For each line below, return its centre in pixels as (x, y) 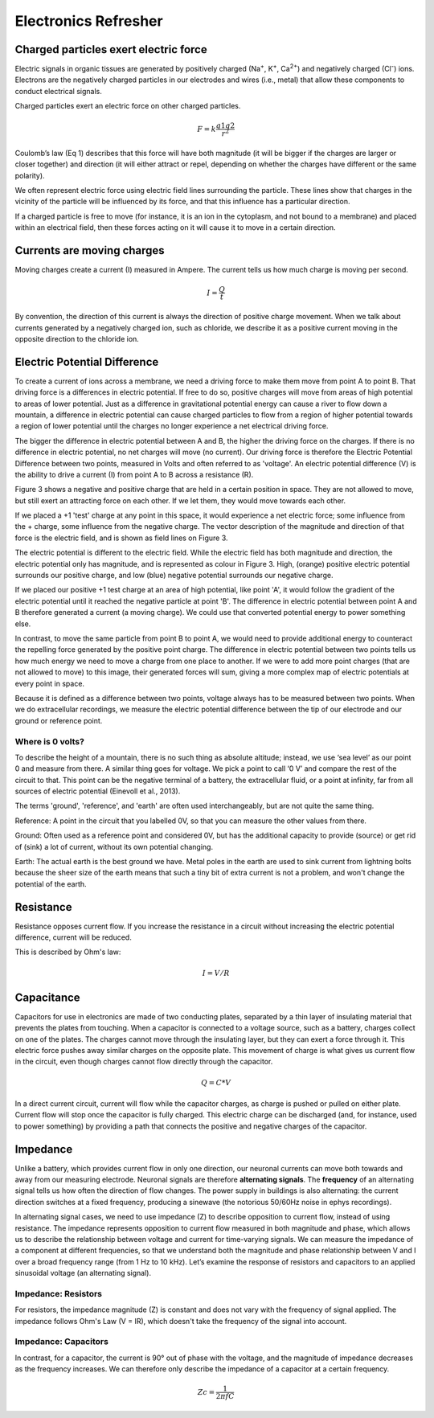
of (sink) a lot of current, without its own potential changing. (114, 846)
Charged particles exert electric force (111, 49)
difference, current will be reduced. (73, 937)
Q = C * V (216, 1082)
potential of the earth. (51, 883)
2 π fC (225, 1396)
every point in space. (49, 683)
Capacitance (47, 997)
